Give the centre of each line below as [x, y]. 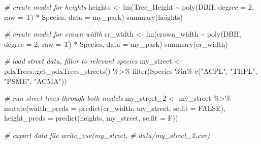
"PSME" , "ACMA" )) [36, 81]
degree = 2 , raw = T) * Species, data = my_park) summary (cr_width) [116, 44]
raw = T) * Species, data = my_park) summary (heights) [93, 17]
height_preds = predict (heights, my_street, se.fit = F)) [91, 118]
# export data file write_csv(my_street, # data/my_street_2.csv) [107, 135]
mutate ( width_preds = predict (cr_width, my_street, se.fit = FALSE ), [115, 108]
